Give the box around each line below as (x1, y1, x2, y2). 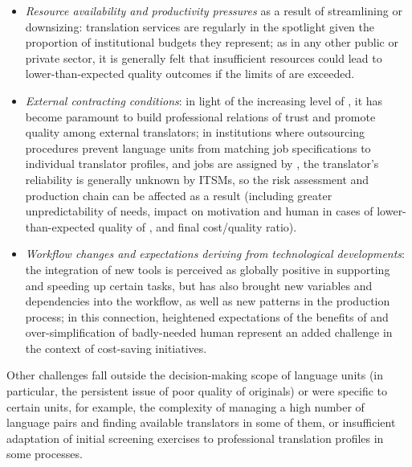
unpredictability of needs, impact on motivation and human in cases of (25, 203, 373, 219)
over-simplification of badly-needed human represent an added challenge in (25, 324, 393, 341)
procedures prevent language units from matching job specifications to (25, 139, 371, 156)
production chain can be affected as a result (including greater (25, 186, 332, 203)
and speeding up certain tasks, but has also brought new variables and (25, 277, 373, 293)
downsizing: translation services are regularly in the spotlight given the (25, 18, 375, 35)
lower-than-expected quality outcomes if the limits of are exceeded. (25, 65, 355, 82)
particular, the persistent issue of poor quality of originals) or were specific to (6, 383, 388, 399)
